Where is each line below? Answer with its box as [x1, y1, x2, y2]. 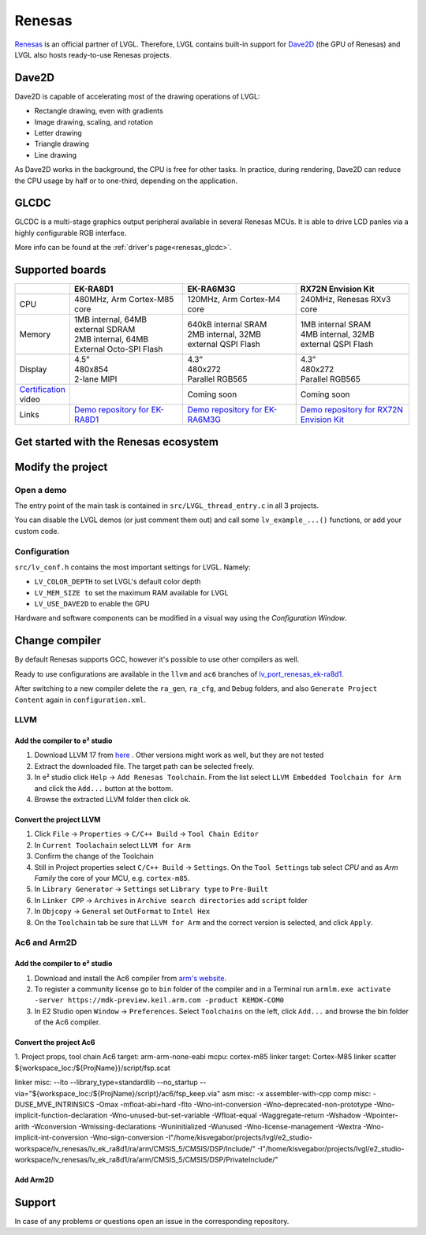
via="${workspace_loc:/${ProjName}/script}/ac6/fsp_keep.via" [14, 1088, 221, 1098]
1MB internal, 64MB [73, 314, 148, 325]
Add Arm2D [14, 1175, 54, 1185]
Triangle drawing [34, 139, 90, 149]
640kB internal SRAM [187, 319, 267, 330]
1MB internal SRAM [300, 319, 372, 330]
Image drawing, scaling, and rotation [34, 117, 154, 126]
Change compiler [14, 634, 102, 647]
